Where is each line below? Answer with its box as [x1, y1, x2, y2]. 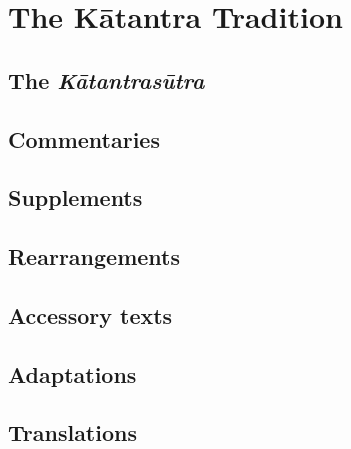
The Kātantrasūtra [8, 64, 205, 95]
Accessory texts [8, 299, 173, 330]
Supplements [8, 182, 143, 213]
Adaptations [8, 358, 137, 389]
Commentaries [8, 123, 160, 154]
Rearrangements [8, 241, 180, 272]
